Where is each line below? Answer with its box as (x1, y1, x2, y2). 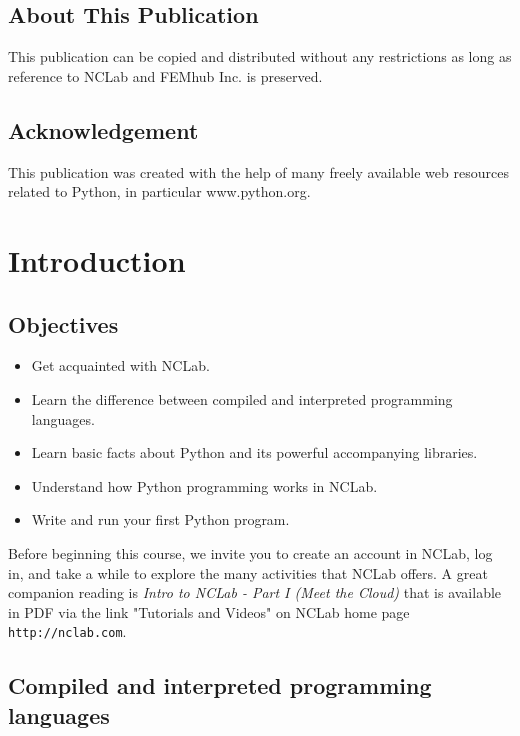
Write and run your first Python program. (31, 509, 290, 530)
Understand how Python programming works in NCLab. (31, 475, 378, 496)
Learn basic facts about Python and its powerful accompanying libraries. (31, 442, 478, 463)
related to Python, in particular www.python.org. (8, 181, 311, 202)
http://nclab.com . (8, 621, 127, 642)
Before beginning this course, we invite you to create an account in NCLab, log (8, 542, 493, 563)
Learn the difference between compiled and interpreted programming (31, 388, 453, 409)
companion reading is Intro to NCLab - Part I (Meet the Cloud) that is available (8, 582, 502, 603)
